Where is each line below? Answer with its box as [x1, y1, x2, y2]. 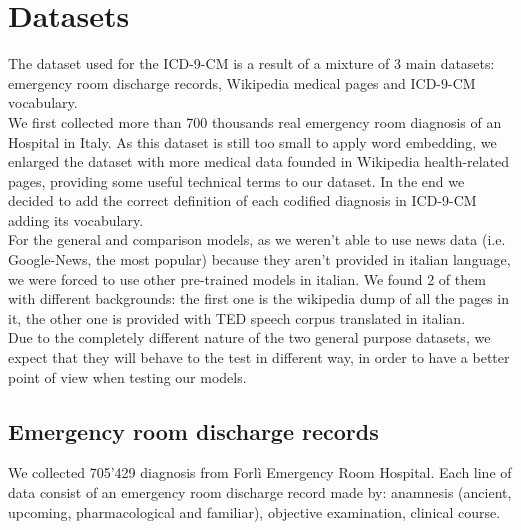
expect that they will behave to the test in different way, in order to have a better [8, 347, 510, 368]
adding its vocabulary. [8, 209, 144, 230]
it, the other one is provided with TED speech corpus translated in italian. [8, 307, 466, 328]
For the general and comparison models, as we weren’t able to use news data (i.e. [8, 229, 506, 250]
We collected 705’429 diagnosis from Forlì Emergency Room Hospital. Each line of [8, 462, 512, 483]
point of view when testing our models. [8, 366, 247, 387]
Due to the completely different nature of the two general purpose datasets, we [8, 327, 491, 348]
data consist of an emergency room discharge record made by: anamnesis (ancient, [8, 482, 512, 503]
